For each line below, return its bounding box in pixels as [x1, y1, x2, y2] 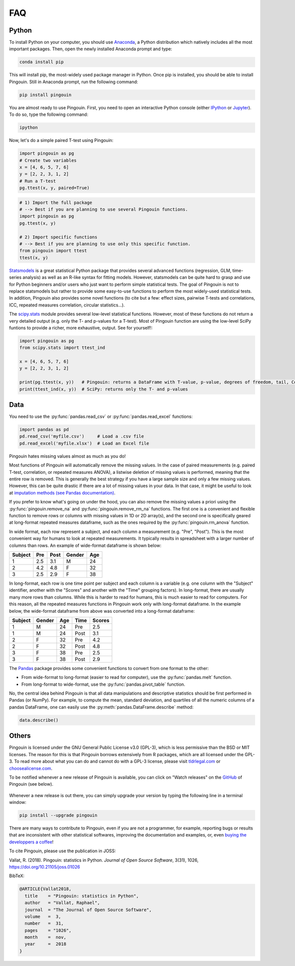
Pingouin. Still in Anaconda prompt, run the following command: [9, 79, 139, 85]
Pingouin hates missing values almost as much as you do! [9, 453, 126, 459]
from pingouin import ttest [19, 248, 87, 254]
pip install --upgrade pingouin [19, 813, 98, 818]
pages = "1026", [25, 928, 72, 933]
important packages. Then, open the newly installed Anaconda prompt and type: [9, 46, 172, 52]
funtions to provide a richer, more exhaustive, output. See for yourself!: [9, 325, 153, 331]
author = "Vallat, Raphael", [25, 900, 100, 906]
